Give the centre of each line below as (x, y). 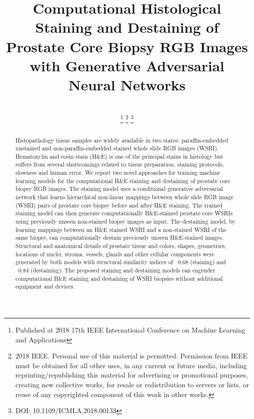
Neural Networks (127, 84)
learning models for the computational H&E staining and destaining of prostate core (123, 180)
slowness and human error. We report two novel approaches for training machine (118, 173)
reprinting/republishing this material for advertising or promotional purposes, (132, 375)
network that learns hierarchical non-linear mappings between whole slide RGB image (125, 197)
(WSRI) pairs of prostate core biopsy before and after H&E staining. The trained (119, 205)
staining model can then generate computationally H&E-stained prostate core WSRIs (124, 213)
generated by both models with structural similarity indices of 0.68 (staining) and (121, 262)
